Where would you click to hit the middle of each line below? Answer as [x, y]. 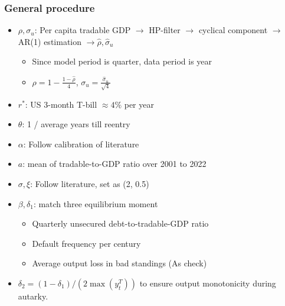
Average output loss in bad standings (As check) [119, 263]
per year [139, 104]
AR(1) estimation [50, 41]
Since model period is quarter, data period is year [122, 61]
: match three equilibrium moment [96, 203]
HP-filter [165, 30]
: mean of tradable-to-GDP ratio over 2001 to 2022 [114, 164]
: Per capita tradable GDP [83, 30]
